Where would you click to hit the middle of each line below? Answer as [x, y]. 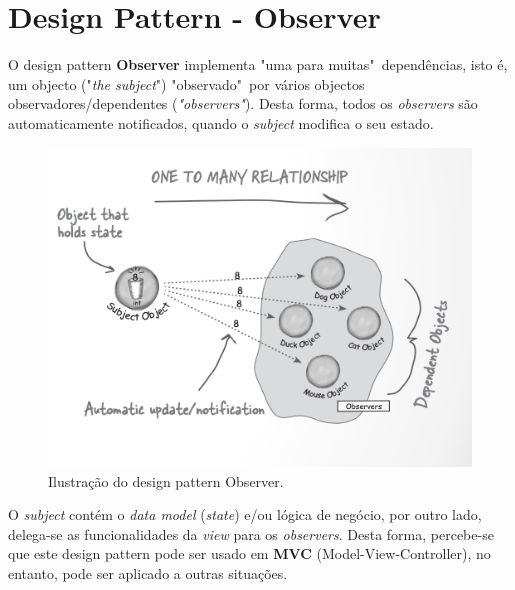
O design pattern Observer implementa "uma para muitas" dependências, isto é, [258, 64]
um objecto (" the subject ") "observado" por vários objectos [186, 83]
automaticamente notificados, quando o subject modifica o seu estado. [221, 122]
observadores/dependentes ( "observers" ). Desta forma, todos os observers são [243, 103]
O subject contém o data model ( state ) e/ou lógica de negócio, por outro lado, [245, 514]
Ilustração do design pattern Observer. [166, 480]
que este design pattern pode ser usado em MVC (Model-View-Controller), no [249, 553]
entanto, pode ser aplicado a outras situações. [148, 572]
